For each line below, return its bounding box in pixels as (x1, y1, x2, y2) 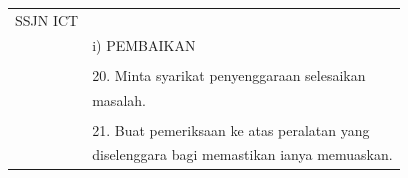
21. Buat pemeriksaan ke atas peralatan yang (92, 119, 370, 140)
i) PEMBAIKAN (92, 34, 196, 55)
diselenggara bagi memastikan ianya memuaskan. (92, 144, 393, 165)
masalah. (92, 89, 146, 110)
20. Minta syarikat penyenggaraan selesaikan (92, 64, 366, 85)
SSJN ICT (15, 9, 79, 30)
